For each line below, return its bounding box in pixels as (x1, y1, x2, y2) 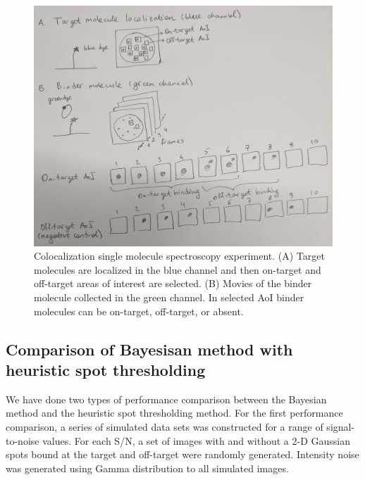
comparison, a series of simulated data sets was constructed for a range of (6, 419, 323, 434)
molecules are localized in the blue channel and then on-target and (34, 262, 321, 277)
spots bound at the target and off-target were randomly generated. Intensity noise (6, 447, 359, 462)
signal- (326, 419, 355, 434)
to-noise (6, 433, 39, 448)
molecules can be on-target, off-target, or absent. (34, 303, 244, 318)
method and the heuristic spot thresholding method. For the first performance (6, 405, 343, 420)
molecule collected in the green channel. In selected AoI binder (34, 289, 304, 304)
